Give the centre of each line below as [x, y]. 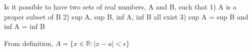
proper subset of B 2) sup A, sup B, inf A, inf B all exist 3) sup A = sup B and [126, 16]
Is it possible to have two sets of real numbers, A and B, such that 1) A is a [120, 6]
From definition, [29, 43]
